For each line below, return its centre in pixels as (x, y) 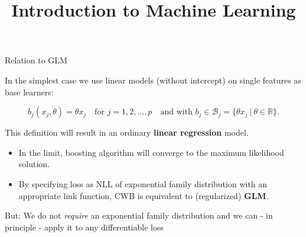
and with (176, 112)
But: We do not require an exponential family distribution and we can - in (139, 215)
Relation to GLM (36, 60)
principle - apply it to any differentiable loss (84, 227)
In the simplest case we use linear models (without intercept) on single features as (153, 80)
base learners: (29, 92)
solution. (34, 164)
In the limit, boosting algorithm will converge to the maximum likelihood (151, 152)
